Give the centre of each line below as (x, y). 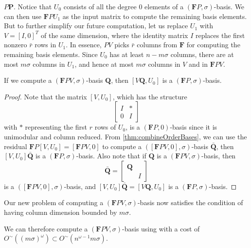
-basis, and (80, 186)
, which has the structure (150, 96)
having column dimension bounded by (61, 212)
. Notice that (33, 6)
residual (16, 146)
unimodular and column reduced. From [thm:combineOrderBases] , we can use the (125, 136)
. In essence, (84, 45)
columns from (157, 45)
